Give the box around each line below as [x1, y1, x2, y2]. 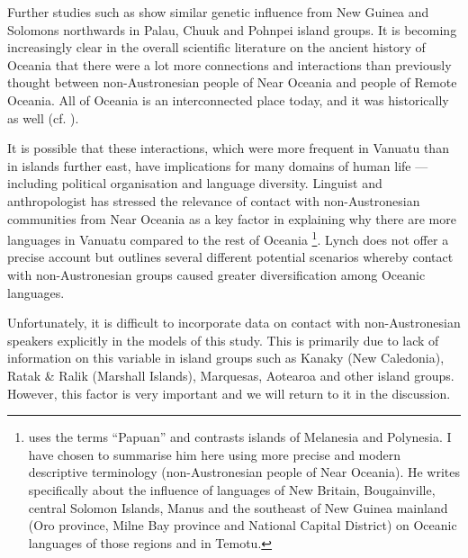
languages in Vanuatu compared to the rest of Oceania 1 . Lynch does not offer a [7, 228, 449, 248]
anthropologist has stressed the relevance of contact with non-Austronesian [7, 191, 420, 210]
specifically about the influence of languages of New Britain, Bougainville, [28, 480, 436, 499]
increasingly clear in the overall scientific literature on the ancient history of [7, 38, 426, 57]
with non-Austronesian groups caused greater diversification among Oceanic [7, 265, 426, 283]
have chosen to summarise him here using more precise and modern [28, 445, 400, 463]
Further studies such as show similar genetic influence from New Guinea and [7, 3, 429, 21]
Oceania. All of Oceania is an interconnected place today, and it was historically [7, 90, 449, 109]
